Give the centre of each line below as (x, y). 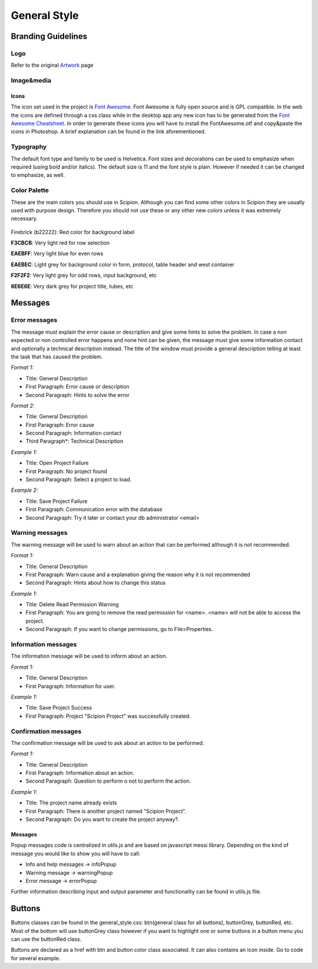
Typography (29, 147)
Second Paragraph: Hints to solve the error (77, 395)
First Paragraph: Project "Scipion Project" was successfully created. (108, 716)
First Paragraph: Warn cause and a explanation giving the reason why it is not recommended (138, 574)
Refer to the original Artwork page (52, 65)
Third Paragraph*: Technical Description (74, 441)
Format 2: (23, 405)
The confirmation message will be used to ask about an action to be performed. (107, 743)
